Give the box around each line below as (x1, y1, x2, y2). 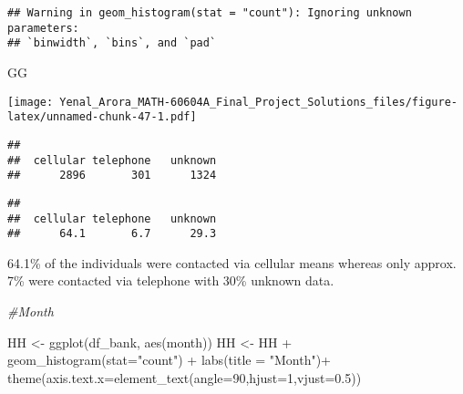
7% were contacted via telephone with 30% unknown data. (7, 271, 334, 290)
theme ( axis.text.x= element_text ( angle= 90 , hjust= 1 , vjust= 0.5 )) (7, 368, 362, 387)
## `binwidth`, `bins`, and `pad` (7, 36, 217, 50)
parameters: (7, 21, 79, 35)
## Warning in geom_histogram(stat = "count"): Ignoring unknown (7, 6, 412, 19)
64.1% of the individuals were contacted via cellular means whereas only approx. (7, 253, 457, 272)
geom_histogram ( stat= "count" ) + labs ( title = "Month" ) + (7, 350, 332, 369)
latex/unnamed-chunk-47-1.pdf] (7, 110, 197, 124)
